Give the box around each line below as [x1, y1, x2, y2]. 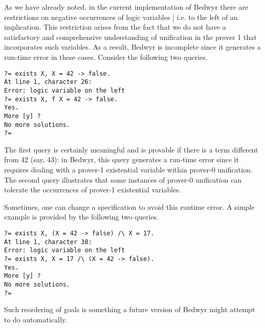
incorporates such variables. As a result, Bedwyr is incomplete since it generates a [4, 41, 261, 52]
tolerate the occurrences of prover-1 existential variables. [4, 184, 181, 195]
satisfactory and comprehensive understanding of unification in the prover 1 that [4, 31, 257, 42]
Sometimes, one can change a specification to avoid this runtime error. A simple [4, 201, 255, 212]
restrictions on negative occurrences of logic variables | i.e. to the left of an [4, 11, 238, 22]
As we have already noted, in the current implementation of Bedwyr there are [4, 2, 248, 12]
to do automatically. [4, 314, 67, 324]
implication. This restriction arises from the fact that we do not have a [4, 21, 226, 32]
